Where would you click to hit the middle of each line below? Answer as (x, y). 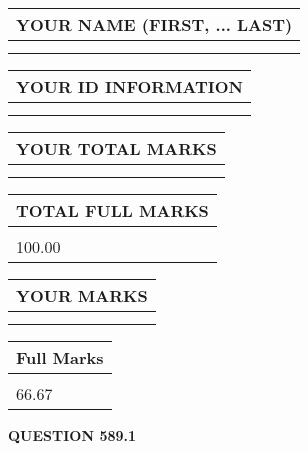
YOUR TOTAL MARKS (116, 148)
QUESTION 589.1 (72, 435)
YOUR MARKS (82, 295)
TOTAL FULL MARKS (112, 210)
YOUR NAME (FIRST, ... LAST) (154, 24)
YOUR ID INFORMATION (129, 86)
